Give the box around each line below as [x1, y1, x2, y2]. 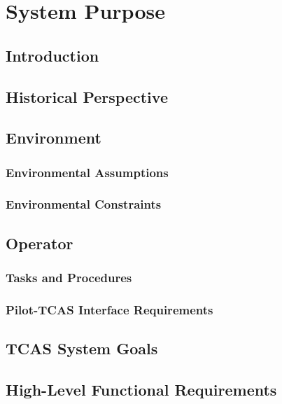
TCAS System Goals [6, 337, 158, 359]
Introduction [6, 44, 99, 66]
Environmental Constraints [6, 195, 162, 213]
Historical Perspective [6, 85, 168, 107]
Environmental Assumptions [6, 163, 169, 181]
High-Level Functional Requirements [6, 379, 277, 400]
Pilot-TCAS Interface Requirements [6, 300, 213, 318]
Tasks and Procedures [6, 269, 132, 286]
